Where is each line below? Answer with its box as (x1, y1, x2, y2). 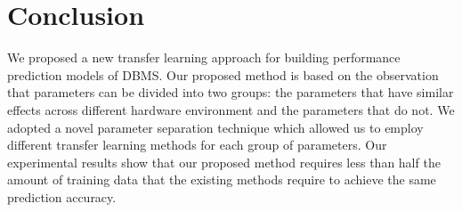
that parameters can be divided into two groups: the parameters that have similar (7, 83, 454, 102)
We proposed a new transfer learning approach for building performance (7, 48, 401, 67)
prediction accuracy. (7, 187, 117, 206)
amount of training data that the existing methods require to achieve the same (7, 170, 436, 189)
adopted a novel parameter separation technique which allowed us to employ (7, 118, 424, 136)
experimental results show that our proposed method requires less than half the (7, 152, 441, 171)
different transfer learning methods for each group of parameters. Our (7, 135, 387, 154)
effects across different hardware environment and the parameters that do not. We (7, 100, 455, 118)
